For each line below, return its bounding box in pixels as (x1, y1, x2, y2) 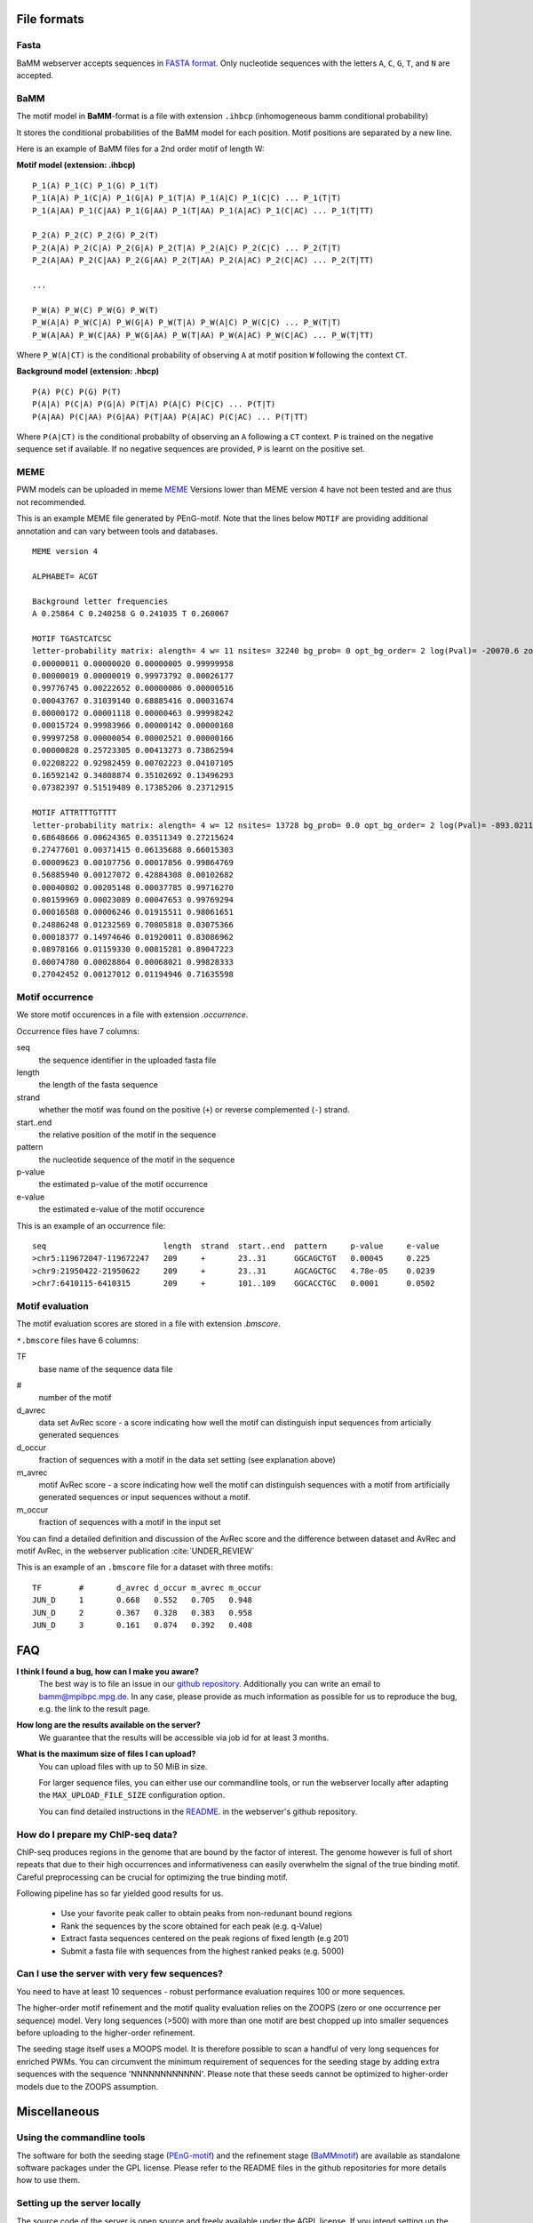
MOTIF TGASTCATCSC (32, 633, 113, 644)
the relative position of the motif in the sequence (38, 1129, 217, 1140)
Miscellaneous (16, 2104, 99, 2120)
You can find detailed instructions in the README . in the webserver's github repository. (38, 1806, 358, 1817)
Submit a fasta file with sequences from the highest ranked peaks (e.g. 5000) (60, 1946, 345, 1956)
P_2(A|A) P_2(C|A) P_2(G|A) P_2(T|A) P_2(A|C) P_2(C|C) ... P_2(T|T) (32, 243, 342, 253)
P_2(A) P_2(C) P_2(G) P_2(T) (32, 230, 159, 240)
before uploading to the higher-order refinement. (16, 2027, 195, 2038)
